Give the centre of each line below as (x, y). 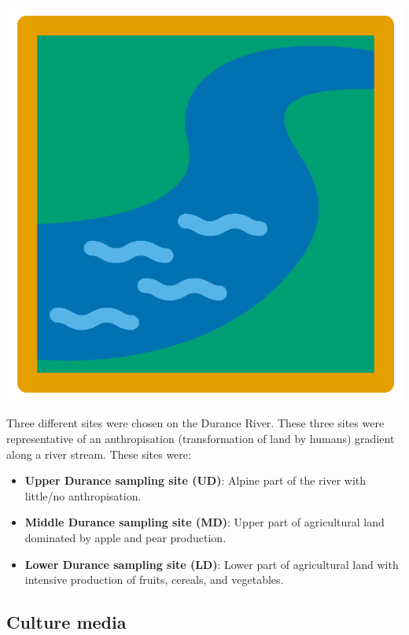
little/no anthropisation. (83, 495)
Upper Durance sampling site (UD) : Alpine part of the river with (195, 480)
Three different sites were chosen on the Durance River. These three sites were (195, 423)
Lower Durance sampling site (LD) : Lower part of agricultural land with (212, 564)
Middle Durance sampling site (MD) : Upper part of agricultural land (204, 522)
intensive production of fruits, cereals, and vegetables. (154, 580)
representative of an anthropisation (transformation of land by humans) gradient (201, 438)
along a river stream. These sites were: (99, 454)
